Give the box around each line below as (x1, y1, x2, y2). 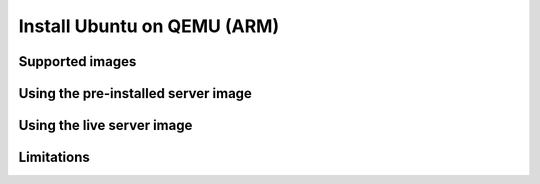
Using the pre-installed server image (18, 85, 252, 102)
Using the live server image (18, 117, 193, 134)
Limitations (18, 149, 90, 166)
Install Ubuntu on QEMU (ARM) (18, 15, 280, 37)
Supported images (18, 53, 137, 70)
